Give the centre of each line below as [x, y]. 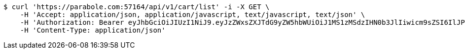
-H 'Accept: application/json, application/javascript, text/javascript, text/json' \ [193, 15]
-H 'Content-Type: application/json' [93, 30]
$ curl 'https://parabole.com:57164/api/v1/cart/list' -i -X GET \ [137, 7]
